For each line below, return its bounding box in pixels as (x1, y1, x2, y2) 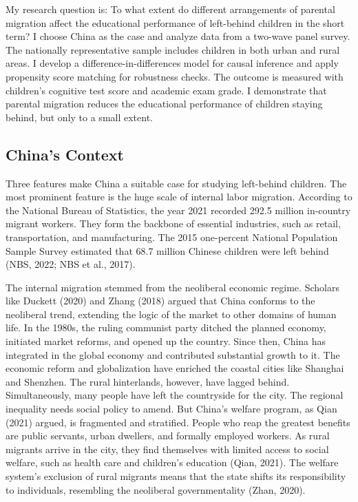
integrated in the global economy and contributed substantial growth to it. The (6, 347, 340, 362)
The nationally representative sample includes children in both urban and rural (6, 42, 340, 56)
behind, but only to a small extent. (6, 109, 153, 124)
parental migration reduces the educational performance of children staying (6, 96, 323, 111)
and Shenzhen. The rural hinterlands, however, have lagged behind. (6, 374, 290, 388)
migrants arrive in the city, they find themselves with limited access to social (6, 441, 329, 456)
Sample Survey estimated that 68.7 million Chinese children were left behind (6, 243, 329, 258)
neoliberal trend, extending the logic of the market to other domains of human (6, 306, 337, 321)
